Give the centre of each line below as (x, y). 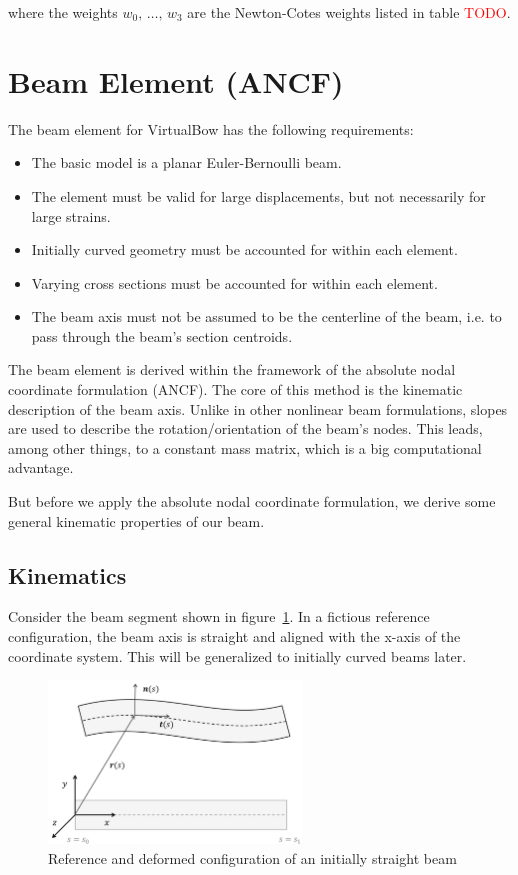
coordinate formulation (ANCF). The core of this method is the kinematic (235, 389)
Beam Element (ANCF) (176, 80)
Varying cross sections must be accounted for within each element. (234, 282)
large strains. (71, 215)
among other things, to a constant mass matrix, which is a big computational (245, 447)
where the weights (63, 12)
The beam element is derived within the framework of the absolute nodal (232, 369)
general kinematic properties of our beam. (136, 520)
